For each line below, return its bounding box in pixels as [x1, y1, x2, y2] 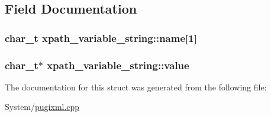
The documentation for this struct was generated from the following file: [5, 80, 267, 93]
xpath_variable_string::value [47, 57, 189, 72]
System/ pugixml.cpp [5, 100, 80, 113]
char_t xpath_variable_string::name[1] [5, 30, 197, 45]
